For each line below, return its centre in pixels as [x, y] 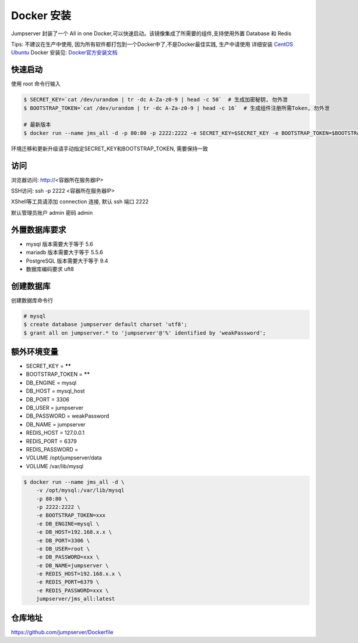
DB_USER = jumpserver [55, 408]
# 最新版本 [37, 125]
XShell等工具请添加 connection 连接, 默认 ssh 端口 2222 [80, 202]
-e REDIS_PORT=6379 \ [68, 582]
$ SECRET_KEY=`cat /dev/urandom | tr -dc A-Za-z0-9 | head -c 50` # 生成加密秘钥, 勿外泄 [156, 100]
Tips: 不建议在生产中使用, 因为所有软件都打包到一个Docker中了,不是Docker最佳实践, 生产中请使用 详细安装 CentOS [152, 44]
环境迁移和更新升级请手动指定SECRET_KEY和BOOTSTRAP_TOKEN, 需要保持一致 [109, 149]
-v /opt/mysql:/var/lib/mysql [80, 490]
